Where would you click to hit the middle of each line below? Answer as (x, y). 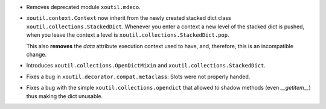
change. (37, 54)
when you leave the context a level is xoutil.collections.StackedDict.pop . (128, 35)
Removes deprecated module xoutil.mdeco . (84, 7)
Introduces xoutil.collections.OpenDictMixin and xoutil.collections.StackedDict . (146, 66)
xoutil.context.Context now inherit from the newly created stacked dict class (129, 18)
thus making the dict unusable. (65, 96)
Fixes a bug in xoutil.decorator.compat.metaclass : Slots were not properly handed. (138, 76)
